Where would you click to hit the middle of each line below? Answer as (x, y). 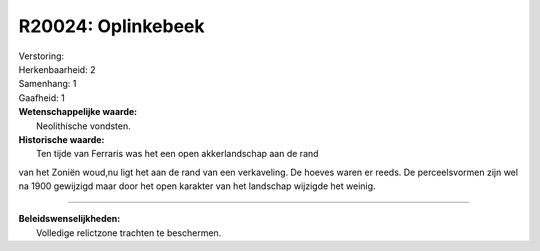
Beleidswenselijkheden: (69, 219)
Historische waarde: (61, 139)
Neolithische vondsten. (84, 126)
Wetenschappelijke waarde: (78, 112)
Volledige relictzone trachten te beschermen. (129, 232)
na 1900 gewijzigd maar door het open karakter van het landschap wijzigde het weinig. (197, 186)
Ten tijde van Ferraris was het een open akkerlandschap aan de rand (177, 154)
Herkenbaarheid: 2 (57, 69)
